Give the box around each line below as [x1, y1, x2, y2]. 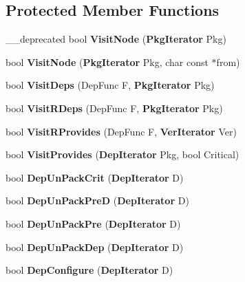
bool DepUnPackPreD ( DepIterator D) [6, 193, 189, 208]
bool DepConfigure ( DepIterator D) [6, 263, 173, 277]
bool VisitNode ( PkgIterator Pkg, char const [6, 54, 209, 69]
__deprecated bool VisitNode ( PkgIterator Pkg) [6, 32, 226, 46]
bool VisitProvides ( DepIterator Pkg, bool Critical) [6, 147, 239, 162]
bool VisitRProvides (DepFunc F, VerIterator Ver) [6, 124, 237, 138]
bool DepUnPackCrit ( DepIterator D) [6, 170, 184, 184]
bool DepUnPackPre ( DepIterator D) [6, 216, 181, 230]
